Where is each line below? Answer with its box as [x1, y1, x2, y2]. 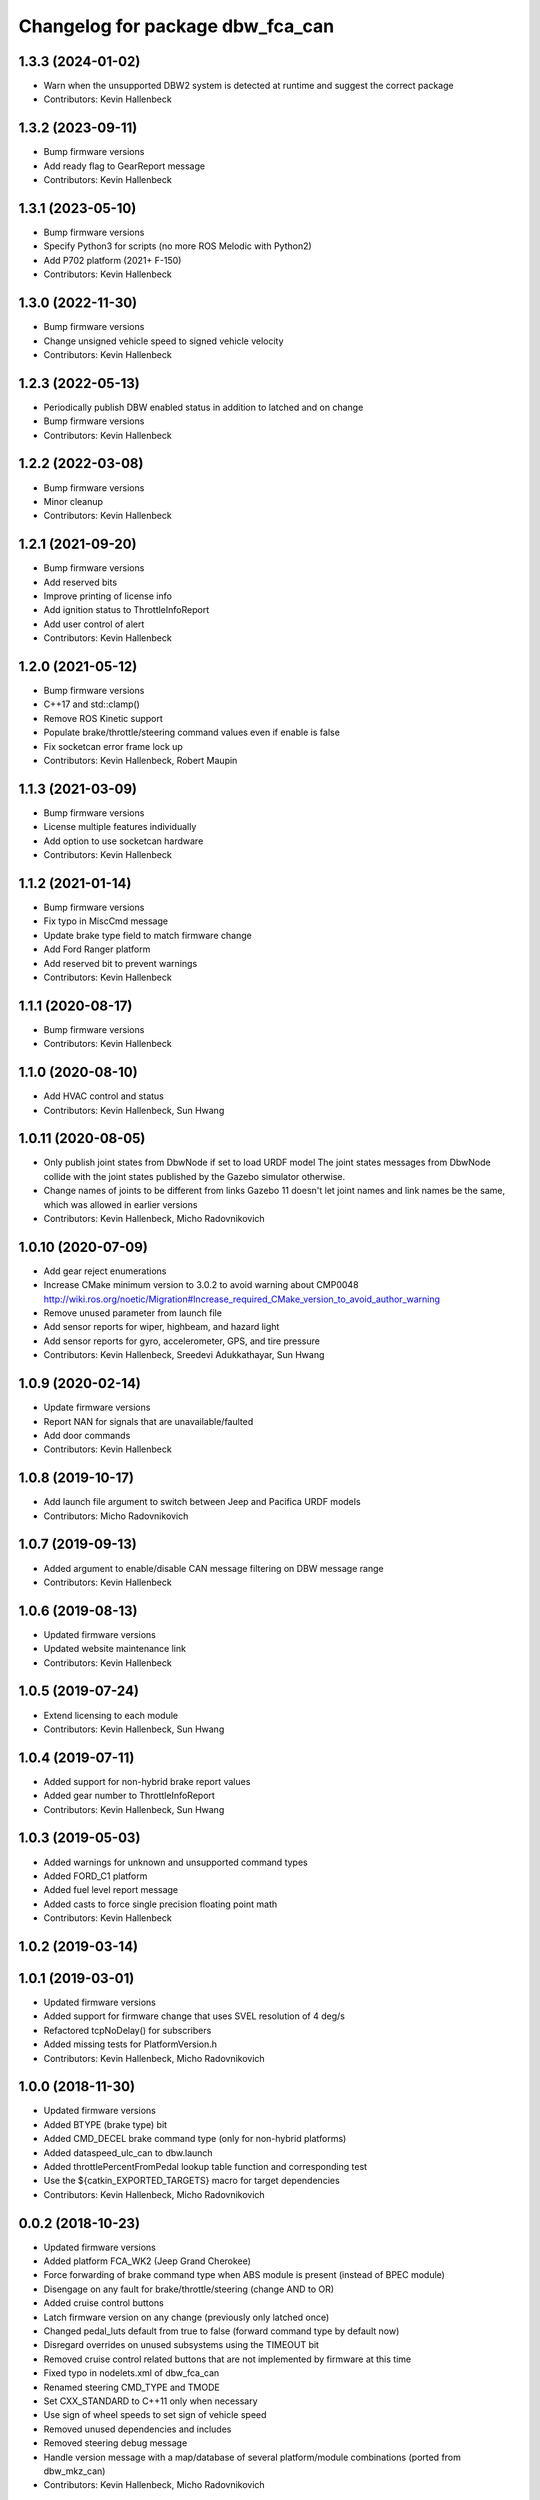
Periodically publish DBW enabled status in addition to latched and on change [43, 401, 364, 413]
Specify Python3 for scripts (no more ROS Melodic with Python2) [43, 240, 312, 252]
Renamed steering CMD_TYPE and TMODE [43, 2381, 220, 2393]
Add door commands [43, 1429, 131, 1441]
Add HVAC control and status [43, 1090, 164, 1102]
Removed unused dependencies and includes [43, 2423, 232, 2435]
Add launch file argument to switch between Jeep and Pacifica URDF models [43, 1496, 361, 1508]
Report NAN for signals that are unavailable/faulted [43, 1415, 254, 1427]
